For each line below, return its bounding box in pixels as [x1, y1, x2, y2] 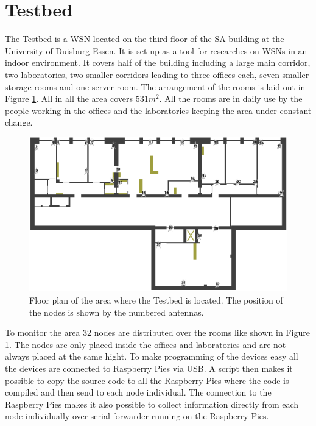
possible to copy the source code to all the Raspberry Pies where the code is [5, 374, 289, 386]
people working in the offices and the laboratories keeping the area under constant [5, 104, 312, 116]
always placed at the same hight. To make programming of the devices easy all [5, 350, 298, 363]
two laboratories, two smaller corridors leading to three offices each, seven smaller [5, 68, 309, 80]
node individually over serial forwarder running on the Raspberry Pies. [5, 410, 269, 422]
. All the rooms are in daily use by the [159, 92, 303, 105]
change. [5, 116, 33, 129]
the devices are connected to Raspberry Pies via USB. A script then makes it [5, 361, 293, 374]
